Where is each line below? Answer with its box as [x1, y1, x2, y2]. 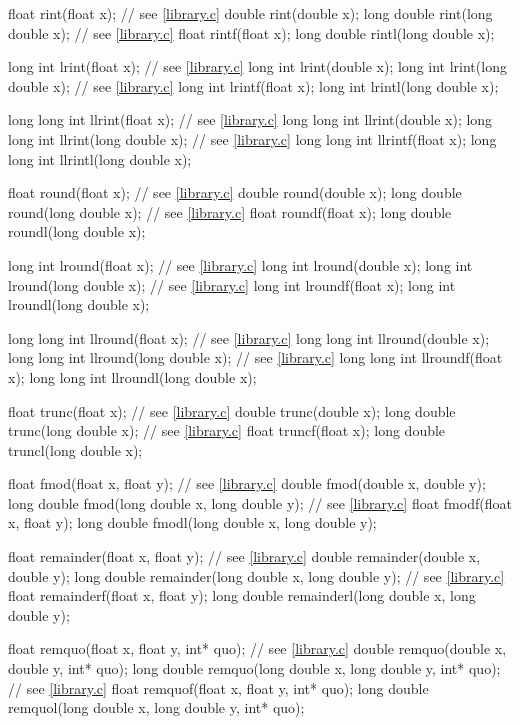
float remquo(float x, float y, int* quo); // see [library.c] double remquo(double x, [8, 638, 507, 659]
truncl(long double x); [8, 439, 143, 460]
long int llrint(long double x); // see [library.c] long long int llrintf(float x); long [8, 128, 497, 149]
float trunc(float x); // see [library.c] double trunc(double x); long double [8, 400, 456, 421]
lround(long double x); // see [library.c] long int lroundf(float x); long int [8, 274, 456, 295]
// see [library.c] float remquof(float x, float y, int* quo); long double [8, 677, 429, 698]
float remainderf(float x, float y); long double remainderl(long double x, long [8, 585, 476, 606]
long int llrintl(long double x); [8, 148, 192, 169]
